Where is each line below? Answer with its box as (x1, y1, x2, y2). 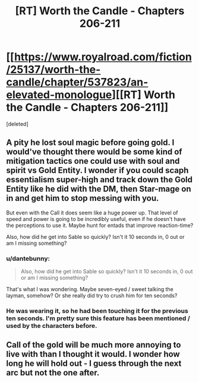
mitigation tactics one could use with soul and (6, 156, 180, 166)
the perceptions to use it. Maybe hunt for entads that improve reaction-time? (6, 222, 194, 229)
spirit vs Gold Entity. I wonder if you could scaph (6, 165, 189, 176)
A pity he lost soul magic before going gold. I (6, 138, 175, 148)
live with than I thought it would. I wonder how (6, 349, 180, 359)
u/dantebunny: (6, 254, 50, 263)
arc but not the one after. (6, 368, 100, 378)
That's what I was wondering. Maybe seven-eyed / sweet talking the (6, 286, 173, 293)
